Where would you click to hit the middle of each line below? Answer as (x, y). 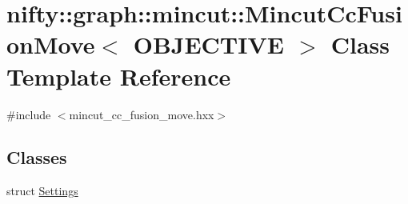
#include (29, 114)
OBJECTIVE (208, 44)
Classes (37, 157)
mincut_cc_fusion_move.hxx (142, 114)
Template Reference (119, 76)
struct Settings (42, 191)
